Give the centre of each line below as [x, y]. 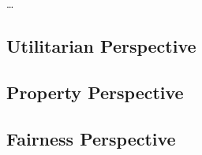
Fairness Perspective [91, 138]
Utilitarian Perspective [101, 45]
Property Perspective [95, 92]
